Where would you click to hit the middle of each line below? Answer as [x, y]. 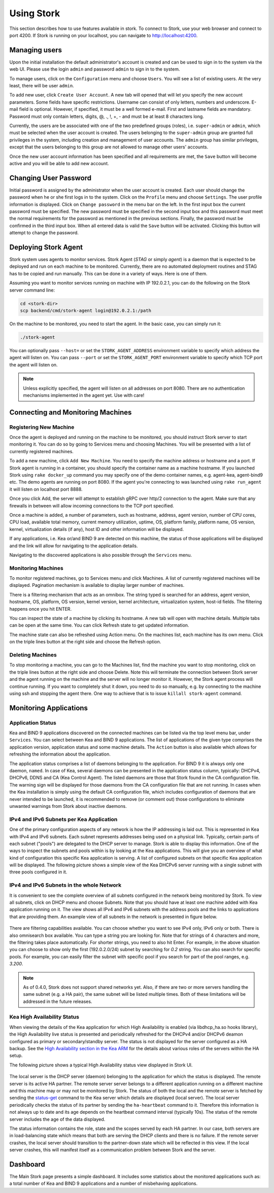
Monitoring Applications [49, 708]
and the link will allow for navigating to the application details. [74, 546]
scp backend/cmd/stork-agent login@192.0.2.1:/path [86, 311]
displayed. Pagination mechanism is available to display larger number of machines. [97, 585]
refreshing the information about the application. [60, 754]
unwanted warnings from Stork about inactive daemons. [68, 806]
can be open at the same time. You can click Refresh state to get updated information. [99, 625]
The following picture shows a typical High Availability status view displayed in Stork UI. [101, 1065]
